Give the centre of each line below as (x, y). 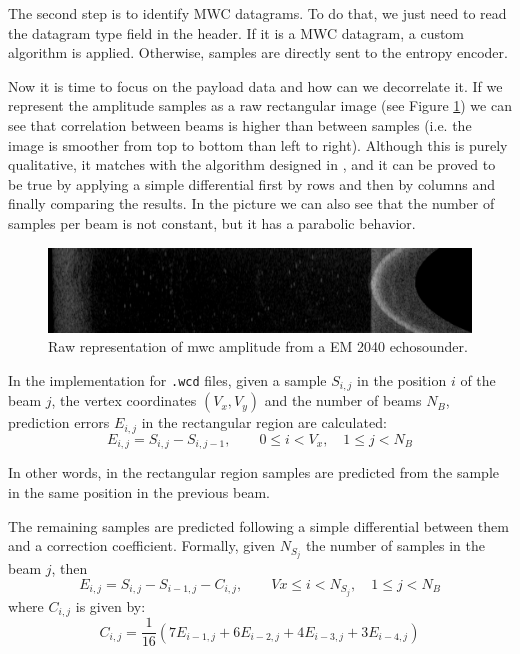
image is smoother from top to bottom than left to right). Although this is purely (258, 144)
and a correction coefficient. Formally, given (142, 545)
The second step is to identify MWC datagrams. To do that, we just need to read (257, 13)
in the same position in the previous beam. (139, 491)
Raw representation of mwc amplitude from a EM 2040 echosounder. (258, 346)
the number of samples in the (395, 545)
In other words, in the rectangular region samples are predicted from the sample (253, 472)
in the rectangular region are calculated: (264, 422)
